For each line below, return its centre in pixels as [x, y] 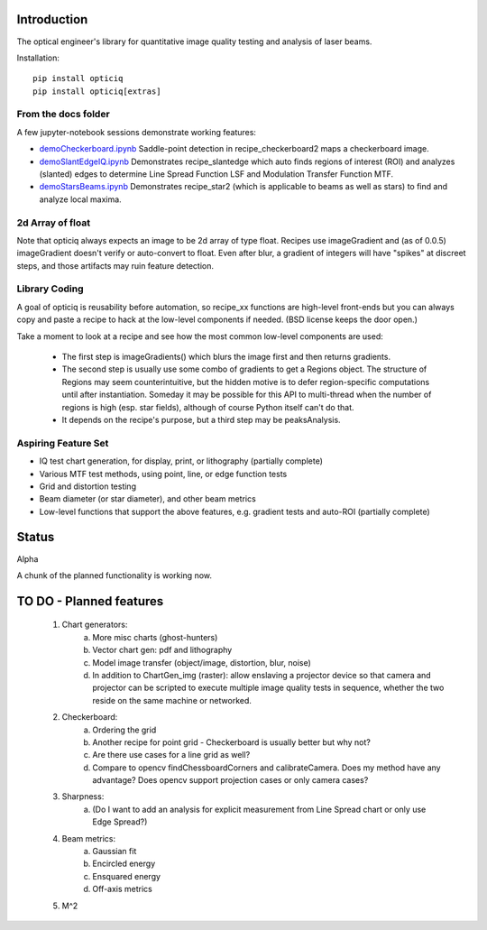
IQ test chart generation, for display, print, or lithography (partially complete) [181, 461]
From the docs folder [63, 115]
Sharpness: [83, 796]
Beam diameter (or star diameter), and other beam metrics [147, 499]
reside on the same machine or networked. [172, 700]
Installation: [38, 58]
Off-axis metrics [122, 889]
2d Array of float [53, 223]
